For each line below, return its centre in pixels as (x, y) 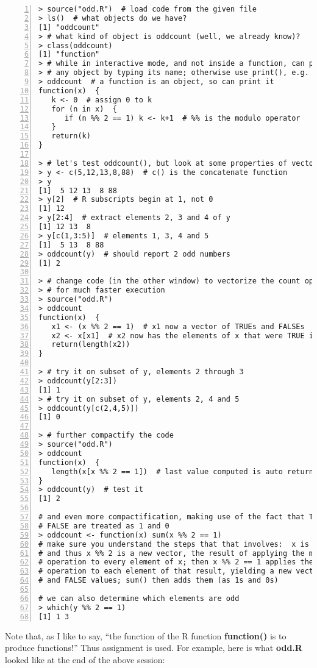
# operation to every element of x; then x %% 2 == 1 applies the (176, 562)
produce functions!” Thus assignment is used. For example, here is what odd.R (154, 648)
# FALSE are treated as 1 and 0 (104, 526)
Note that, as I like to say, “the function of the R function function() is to (146, 635)
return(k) (71, 136)
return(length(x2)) (91, 345)
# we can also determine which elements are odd (139, 598)
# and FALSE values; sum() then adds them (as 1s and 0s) (158, 581)
